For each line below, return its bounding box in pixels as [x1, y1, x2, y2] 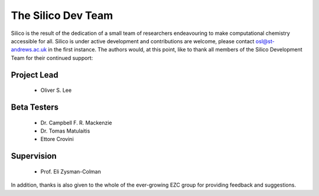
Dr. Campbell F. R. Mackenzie [40, 119, 112, 126]
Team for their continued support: [11, 54, 93, 62]
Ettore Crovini [40, 136, 74, 143]
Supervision [11, 151, 57, 161]
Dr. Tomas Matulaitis [40, 127, 90, 134]
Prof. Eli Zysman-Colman [40, 168, 102, 175]
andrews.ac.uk [11, 46, 47, 53]
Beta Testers [11, 102, 59, 112]
